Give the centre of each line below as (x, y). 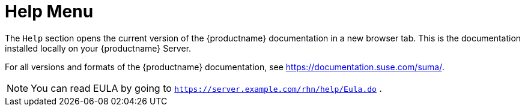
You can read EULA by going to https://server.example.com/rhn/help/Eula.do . (206, 88)
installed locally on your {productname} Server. (98, 48)
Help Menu (49, 11)
